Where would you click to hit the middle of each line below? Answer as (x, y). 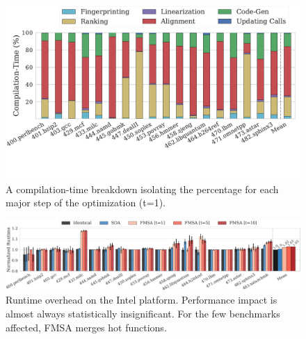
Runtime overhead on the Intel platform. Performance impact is (142, 300)
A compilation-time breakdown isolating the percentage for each (142, 189)
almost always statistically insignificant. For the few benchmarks (143, 313)
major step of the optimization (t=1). (86, 202)
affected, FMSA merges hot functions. (86, 327)
